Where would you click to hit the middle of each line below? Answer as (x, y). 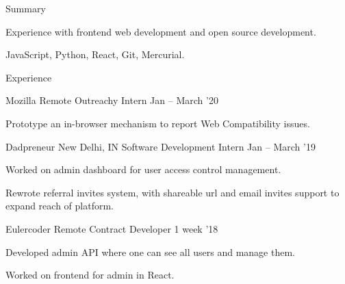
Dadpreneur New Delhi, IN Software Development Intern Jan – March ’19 (161, 146)
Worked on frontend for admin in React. (90, 275)
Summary (26, 8)
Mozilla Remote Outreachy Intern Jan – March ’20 (112, 100)
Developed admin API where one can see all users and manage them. (150, 251)
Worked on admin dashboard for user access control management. (143, 169)
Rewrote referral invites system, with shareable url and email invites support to (172, 192)
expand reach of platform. (60, 206)
